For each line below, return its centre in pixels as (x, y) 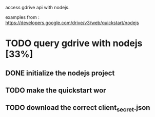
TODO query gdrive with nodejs (74, 43)
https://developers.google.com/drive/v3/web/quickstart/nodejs (72, 23)
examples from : (22, 17)
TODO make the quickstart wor (56, 90)
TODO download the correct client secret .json (78, 108)
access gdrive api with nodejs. (38, 7)
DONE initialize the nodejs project (60, 73)
